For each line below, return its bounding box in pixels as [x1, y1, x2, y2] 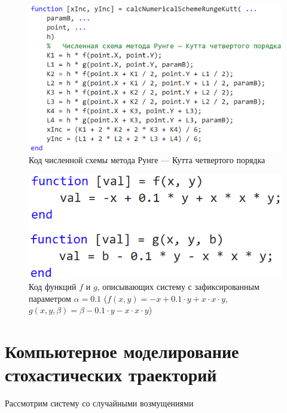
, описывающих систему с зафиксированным [97, 280, 259, 293]
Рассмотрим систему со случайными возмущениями [5, 397, 194, 409]
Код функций [29, 280, 77, 293]
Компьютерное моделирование [5, 339, 239, 363]
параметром [29, 292, 71, 304]
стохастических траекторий [5, 362, 217, 387]
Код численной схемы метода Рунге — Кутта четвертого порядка [29, 154, 265, 166]
